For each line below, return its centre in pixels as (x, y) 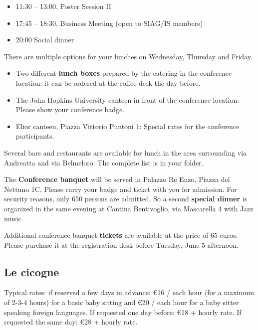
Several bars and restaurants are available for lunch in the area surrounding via (126, 152)
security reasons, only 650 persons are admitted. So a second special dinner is (126, 199)
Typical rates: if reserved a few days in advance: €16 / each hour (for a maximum (129, 292)
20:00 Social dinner (45, 40)
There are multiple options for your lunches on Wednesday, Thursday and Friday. (128, 56)
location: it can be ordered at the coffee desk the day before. (108, 82)
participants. (35, 136)
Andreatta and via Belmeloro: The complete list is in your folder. (104, 162)
